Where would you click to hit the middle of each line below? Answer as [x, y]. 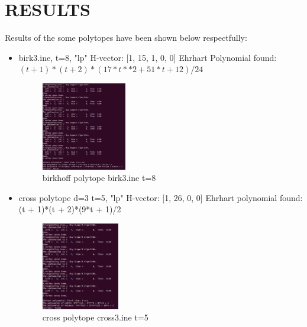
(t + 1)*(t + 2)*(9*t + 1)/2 [70, 209]
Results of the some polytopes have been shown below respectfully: [126, 38]
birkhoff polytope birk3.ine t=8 [99, 178]
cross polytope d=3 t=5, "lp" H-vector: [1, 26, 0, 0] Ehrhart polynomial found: [161, 197]
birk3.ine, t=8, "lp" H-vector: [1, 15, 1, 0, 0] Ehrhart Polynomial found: [148, 57]
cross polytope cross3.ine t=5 [95, 317]
